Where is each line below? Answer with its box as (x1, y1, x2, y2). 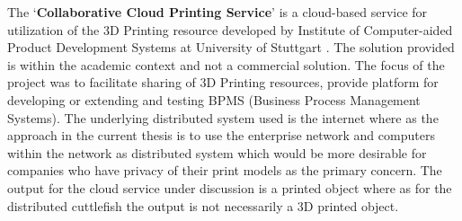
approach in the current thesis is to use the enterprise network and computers (7, 126, 435, 145)
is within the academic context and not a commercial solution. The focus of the (7, 55, 445, 74)
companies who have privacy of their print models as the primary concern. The (7, 161, 442, 180)
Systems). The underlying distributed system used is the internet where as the (7, 108, 439, 127)
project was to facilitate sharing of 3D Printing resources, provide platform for (7, 73, 439, 92)
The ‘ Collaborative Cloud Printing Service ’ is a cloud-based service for (7, 3, 428, 21)
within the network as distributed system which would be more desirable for (7, 143, 427, 162)
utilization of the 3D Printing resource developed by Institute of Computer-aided (7, 20, 453, 39)
